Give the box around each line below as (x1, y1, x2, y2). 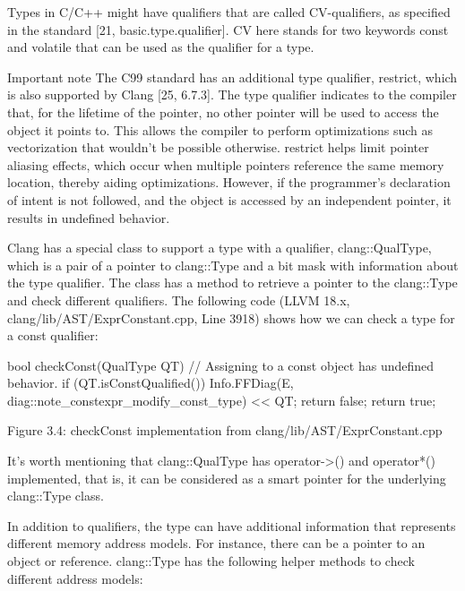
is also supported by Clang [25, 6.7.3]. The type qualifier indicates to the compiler (7, 85, 457, 104)
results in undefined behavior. (7, 208, 170, 227)
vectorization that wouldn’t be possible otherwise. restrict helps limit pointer (7, 138, 429, 157)
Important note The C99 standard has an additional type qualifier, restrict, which (7, 67, 458, 86)
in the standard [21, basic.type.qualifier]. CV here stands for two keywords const (7, 20, 449, 39)
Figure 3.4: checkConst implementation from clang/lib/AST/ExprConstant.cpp (7, 421, 443, 440)
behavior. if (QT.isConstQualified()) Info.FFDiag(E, (7, 373, 294, 392)
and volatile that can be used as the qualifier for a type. (7, 38, 314, 56)
